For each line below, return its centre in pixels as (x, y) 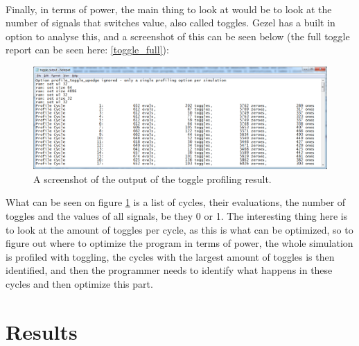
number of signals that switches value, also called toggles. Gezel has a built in (170, 23)
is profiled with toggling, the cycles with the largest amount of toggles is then (170, 256)
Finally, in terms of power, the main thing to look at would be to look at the (169, 9)
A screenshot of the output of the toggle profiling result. (152, 179)
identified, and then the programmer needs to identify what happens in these (169, 270)
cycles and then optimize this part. (79, 283)
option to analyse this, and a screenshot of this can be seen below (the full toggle (178, 36)
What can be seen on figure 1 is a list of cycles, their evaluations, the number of (176, 202)
